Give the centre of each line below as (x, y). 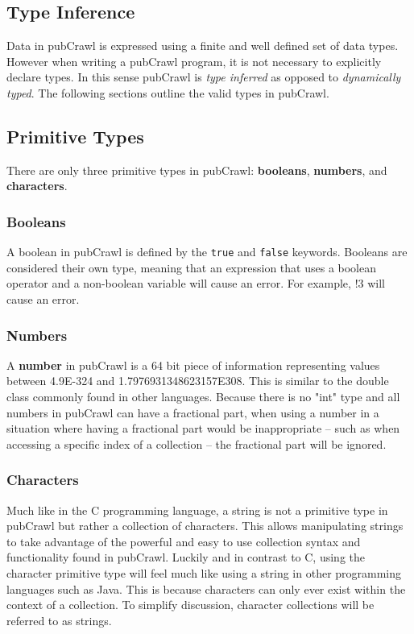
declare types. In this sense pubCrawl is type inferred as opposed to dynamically (204, 77)
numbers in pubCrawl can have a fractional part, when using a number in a (193, 412)
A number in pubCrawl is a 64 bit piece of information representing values (193, 365)
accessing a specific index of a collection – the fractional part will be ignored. (197, 443)
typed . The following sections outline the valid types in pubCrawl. (168, 92)
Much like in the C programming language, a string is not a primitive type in (197, 510)
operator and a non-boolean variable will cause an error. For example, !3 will (196, 283)
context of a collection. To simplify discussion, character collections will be (190, 605)
